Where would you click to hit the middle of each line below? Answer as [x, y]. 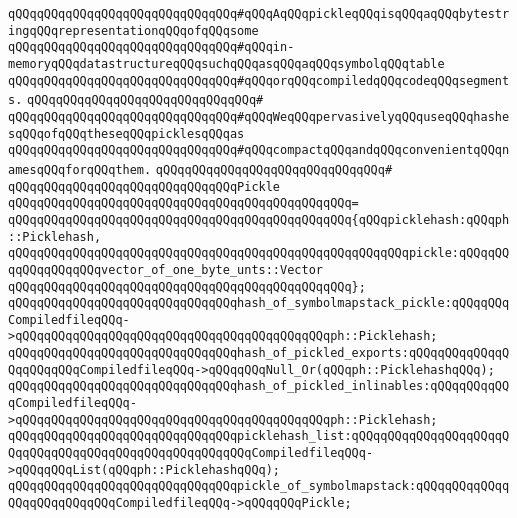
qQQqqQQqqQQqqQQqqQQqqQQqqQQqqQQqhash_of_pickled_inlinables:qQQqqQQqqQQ [259, 386]
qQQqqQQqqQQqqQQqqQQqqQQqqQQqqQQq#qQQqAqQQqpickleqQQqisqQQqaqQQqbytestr [259, 14]
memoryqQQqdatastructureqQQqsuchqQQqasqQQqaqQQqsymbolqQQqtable [226, 63]
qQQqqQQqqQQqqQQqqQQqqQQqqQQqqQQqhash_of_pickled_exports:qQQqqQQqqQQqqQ [259, 353]
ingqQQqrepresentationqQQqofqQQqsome [133, 30]
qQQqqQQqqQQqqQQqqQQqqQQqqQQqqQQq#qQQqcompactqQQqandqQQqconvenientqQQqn [259, 150]
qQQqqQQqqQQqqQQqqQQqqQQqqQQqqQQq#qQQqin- [151, 47]
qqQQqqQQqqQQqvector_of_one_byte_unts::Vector [165, 269]
